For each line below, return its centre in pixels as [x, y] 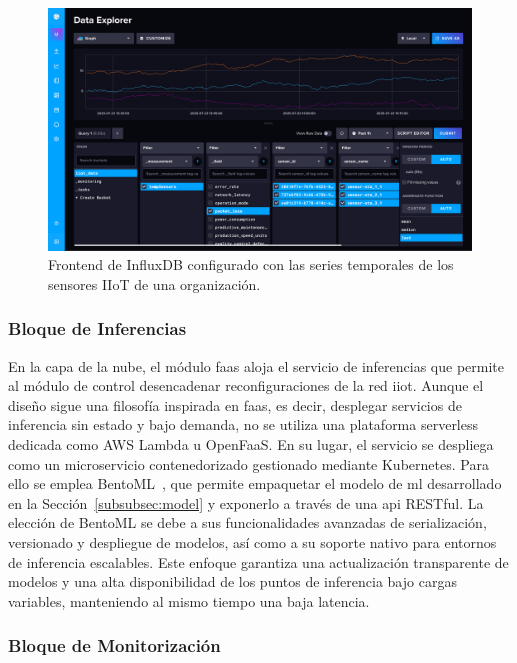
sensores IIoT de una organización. [154, 283]
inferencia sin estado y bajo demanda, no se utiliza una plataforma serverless [243, 424]
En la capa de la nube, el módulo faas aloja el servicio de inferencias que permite [256, 365]
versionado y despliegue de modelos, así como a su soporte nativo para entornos [252, 541]
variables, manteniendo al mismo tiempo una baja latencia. [189, 600]
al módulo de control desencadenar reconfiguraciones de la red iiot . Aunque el [246, 385]
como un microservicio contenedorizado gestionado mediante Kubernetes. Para [248, 463]
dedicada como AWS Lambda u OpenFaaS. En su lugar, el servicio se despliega [251, 444]
